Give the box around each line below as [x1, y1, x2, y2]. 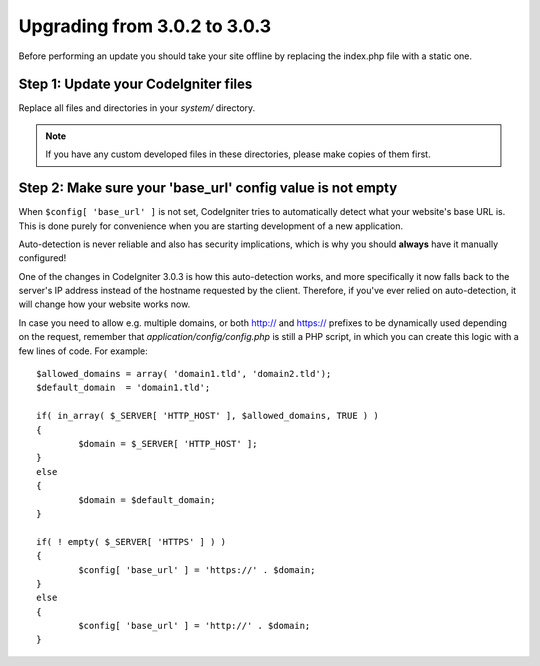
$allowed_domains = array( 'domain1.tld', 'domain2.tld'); [36, 368, 332, 380]
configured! [18, 252, 67, 264]
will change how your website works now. [18, 298, 191, 310]
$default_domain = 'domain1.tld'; [36, 382, 211, 394]
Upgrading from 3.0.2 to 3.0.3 [18, 15, 272, 37]
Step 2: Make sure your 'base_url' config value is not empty [18, 180, 398, 197]
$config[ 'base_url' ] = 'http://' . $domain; [78, 620, 311, 632]
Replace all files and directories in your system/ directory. [18, 102, 256, 114]
